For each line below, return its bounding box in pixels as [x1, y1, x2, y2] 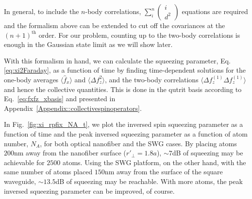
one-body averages [4, 74, 59, 84]
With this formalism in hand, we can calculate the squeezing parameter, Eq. [4, 55, 231, 65]
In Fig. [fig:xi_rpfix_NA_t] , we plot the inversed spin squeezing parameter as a [4, 119, 243, 129]
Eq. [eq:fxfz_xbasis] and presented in [4, 93, 116, 104]
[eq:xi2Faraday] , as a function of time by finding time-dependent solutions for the [4, 65, 246, 75]
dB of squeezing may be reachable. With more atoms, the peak [55, 176, 243, 186]
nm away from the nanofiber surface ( [14, 148, 126, 158]
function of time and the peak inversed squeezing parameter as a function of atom [4, 128, 248, 138]
